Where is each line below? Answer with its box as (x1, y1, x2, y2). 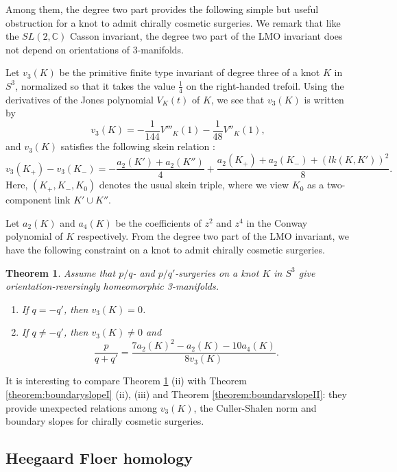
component (5, 192, 51, 207)
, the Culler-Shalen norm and (193, 400, 317, 414)
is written (304, 92, 344, 106)
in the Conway (246, 215, 308, 229)
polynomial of (5, 229, 63, 243)
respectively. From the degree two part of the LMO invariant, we (77, 229, 350, 243)
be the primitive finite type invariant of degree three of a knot (59, 65, 320, 79)
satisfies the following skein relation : (60, 139, 215, 153)
